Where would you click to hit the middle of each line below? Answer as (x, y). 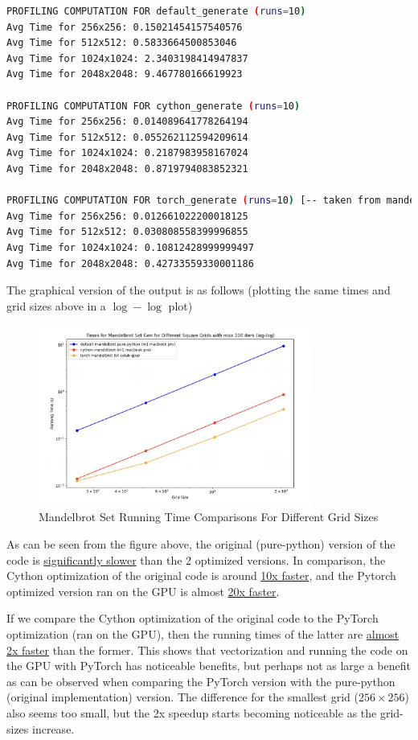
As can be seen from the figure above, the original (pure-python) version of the (201, 544)
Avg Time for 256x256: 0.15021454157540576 (125, 27)
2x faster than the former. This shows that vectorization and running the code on (207, 650)
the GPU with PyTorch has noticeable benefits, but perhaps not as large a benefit (209, 666)
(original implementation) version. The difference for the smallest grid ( (182, 697)
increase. (53, 728)
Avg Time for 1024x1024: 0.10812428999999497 (130, 247)
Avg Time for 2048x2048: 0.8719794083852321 (127, 169)
